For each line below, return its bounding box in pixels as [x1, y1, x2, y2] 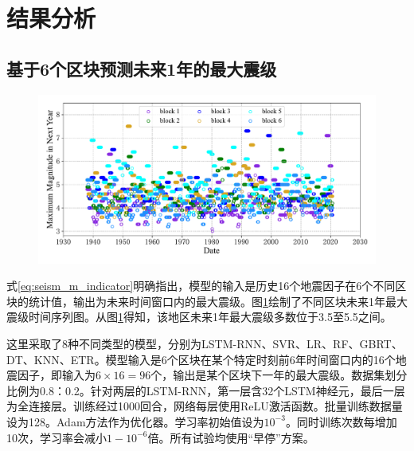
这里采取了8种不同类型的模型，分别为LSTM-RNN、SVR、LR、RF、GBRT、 [6, 335, 403, 351]
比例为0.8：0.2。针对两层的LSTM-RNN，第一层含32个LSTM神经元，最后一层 [6, 382, 405, 398]
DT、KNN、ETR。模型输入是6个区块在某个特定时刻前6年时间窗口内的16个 [6, 351, 396, 367]
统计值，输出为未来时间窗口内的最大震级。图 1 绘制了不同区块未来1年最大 [28, 292, 408, 309]
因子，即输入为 [17, 367, 96, 383]
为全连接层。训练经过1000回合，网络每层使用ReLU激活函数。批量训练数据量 [6, 398, 403, 414]
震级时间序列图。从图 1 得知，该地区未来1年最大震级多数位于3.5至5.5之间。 [6, 308, 392, 325]
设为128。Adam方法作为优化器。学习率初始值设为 [6, 413, 264, 429]
